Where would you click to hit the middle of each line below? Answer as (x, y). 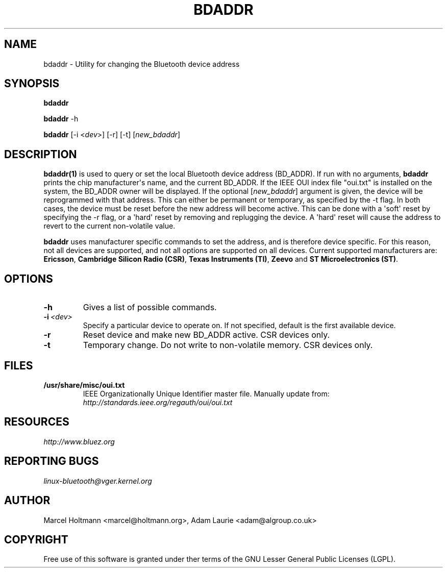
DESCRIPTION (41, 154)
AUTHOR (27, 501)
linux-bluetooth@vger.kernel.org (98, 481)
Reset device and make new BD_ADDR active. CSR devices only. (206, 335)
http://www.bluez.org (79, 441)
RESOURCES (37, 422)
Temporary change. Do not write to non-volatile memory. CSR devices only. (228, 345)
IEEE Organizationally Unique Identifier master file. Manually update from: (206, 393)
